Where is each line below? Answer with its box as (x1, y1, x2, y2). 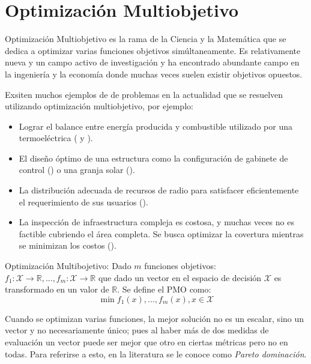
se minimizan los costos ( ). (19, 239, 116, 252)
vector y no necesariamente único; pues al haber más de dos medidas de (5, 324, 269, 336)
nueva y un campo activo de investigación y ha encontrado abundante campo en (5, 56, 300, 68)
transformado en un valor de (5, 283, 109, 296)
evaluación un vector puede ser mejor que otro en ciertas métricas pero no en (5, 336, 288, 348)
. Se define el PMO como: (117, 283, 211, 296)
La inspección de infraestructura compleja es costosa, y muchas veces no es (19, 216, 294, 228)
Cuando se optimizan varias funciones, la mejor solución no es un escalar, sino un (5, 312, 304, 324)
